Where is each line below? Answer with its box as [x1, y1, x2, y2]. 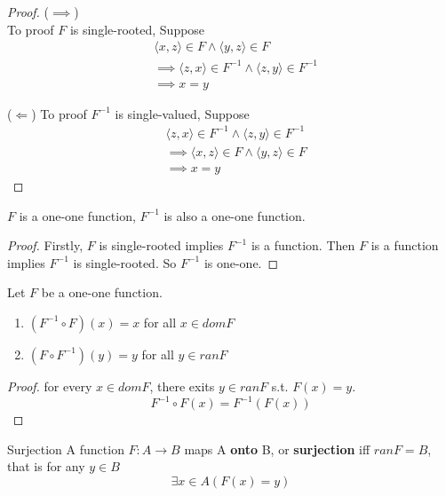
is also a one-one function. [163, 206, 306, 224]
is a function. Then [251, 236, 355, 255]
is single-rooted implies [99, 236, 224, 255]
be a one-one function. [41, 283, 163, 302]
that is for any [7, 457, 85, 476]
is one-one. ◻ [203, 253, 279, 272]
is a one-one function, [19, 206, 136, 224]
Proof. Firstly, [7, 236, 84, 255]
